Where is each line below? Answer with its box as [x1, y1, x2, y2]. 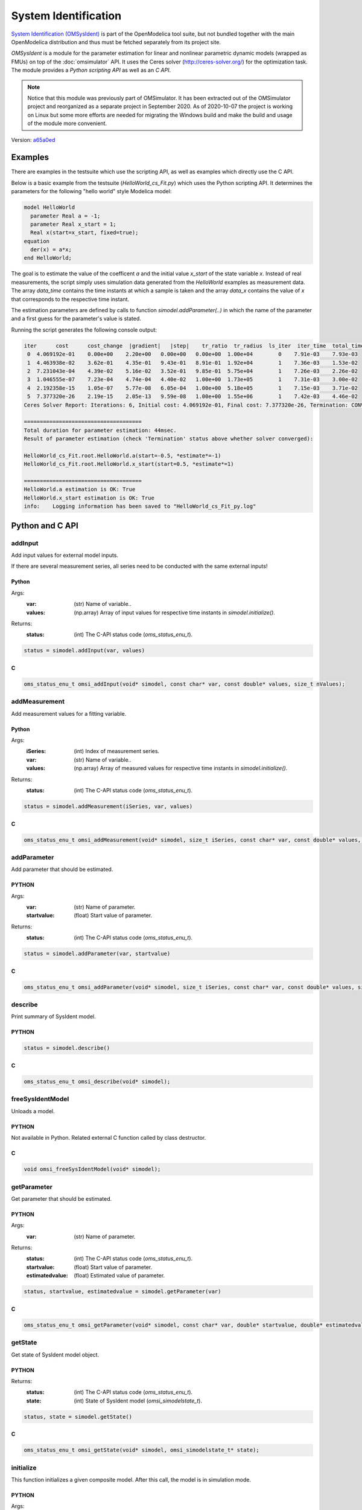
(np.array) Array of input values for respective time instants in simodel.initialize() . [74, 609, 276, 616]
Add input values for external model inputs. [11, 551, 119, 559]
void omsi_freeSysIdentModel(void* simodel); [24, 1166, 161, 1173]
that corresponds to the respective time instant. [11, 295, 130, 303]
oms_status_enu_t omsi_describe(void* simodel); [24, 1078, 171, 1085]
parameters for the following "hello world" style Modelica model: [11, 188, 172, 195]
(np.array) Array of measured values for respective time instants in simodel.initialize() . [74, 765, 288, 772]
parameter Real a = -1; [30, 212, 101, 219]
